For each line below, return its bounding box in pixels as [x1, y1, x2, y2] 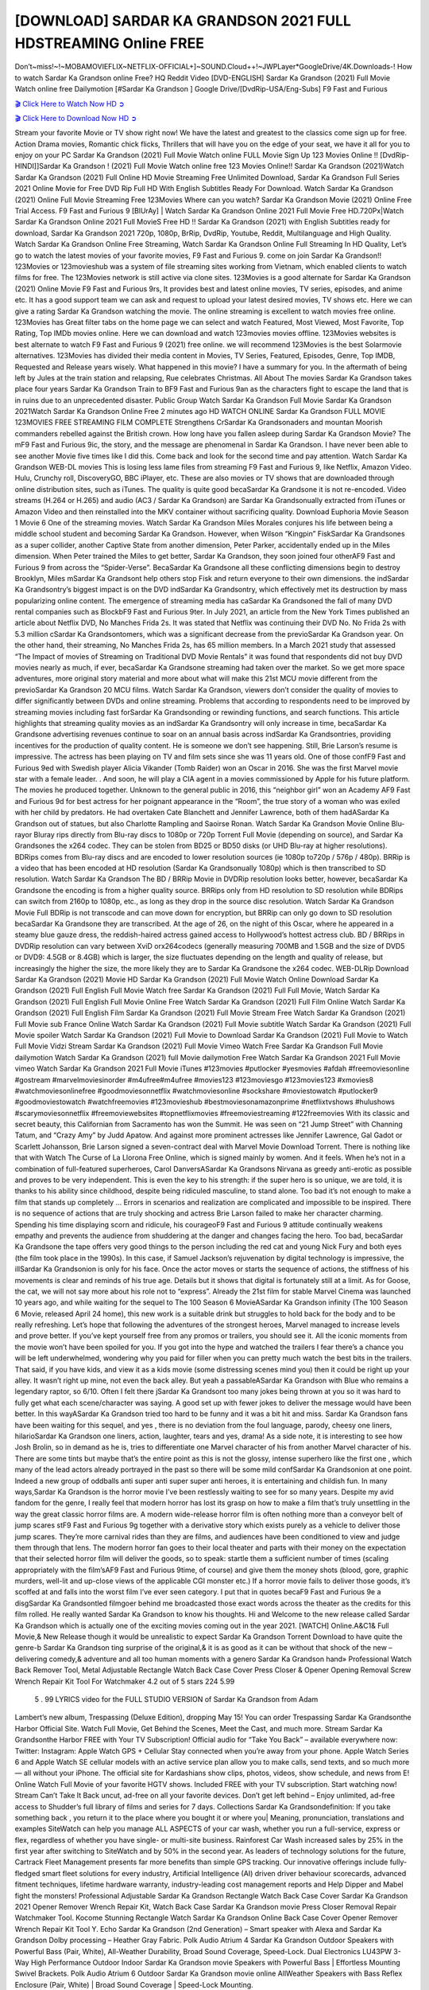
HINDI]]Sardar [14, 162, 61, 171]
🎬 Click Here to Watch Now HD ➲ [14, 99, 125, 108]
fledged [14, 1868, 41, 1878]
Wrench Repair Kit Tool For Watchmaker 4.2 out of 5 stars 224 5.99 [14, 1676, 235, 1686]
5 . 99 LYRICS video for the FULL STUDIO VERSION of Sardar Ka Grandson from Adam [34, 1694, 319, 1703]
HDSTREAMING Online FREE [14, 34, 204, 52]
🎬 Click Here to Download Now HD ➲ [14, 113, 137, 123]
